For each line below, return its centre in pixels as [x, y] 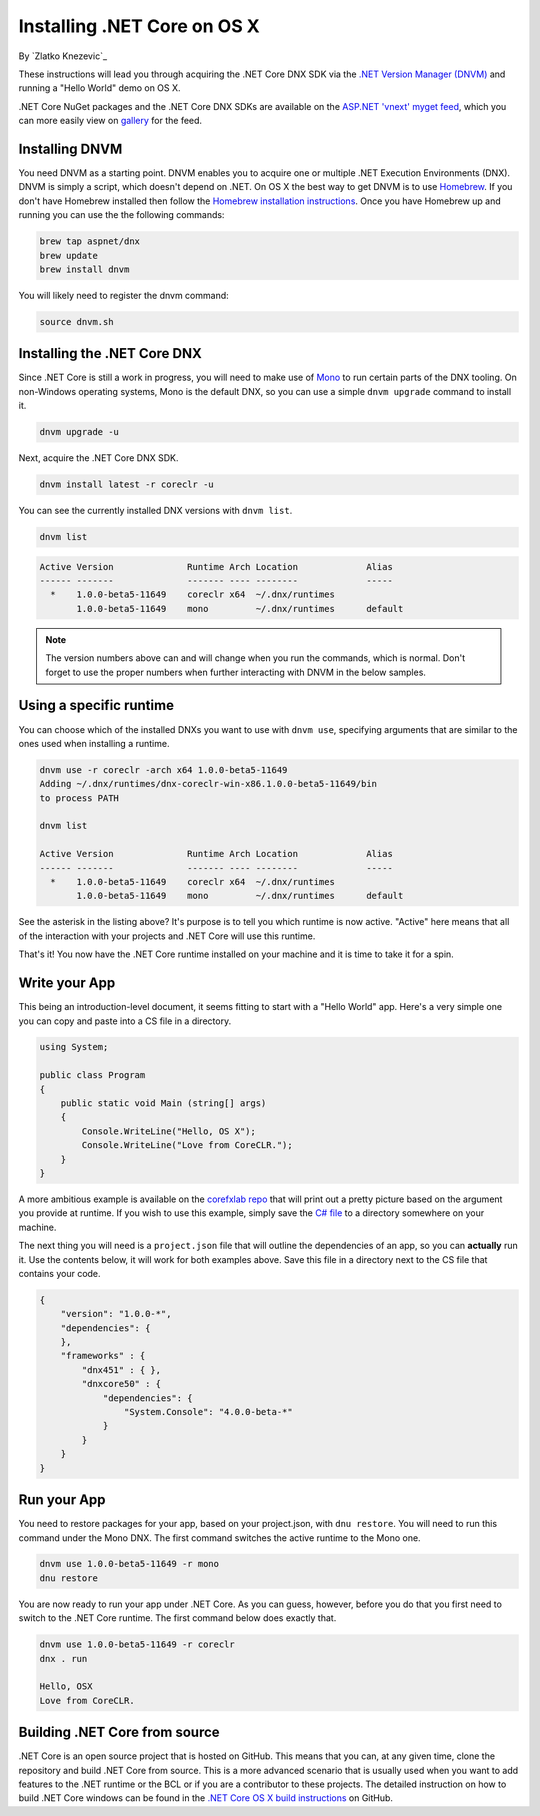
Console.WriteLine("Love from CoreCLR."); [187, 1145]
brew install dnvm [84, 269]
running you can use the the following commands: [121, 215]
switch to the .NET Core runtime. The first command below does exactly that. [177, 1618]
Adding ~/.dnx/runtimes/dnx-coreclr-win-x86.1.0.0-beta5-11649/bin [208, 784]
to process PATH [79, 798]
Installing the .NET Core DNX [110, 353]
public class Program [92, 1075]
